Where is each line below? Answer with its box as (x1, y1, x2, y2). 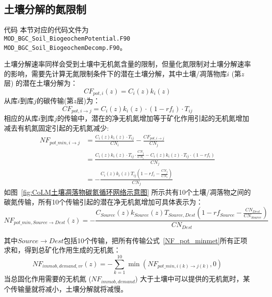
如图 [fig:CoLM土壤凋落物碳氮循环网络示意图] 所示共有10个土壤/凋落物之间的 (4, 187, 251, 197)
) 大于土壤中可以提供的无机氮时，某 (135, 274, 250, 284)
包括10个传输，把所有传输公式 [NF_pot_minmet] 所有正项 (63, 235, 247, 245)
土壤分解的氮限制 (4, 1, 86, 17)
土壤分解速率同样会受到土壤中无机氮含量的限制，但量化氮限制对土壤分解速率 (4, 59, 251, 69)
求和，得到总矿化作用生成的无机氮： (4, 245, 121, 255)
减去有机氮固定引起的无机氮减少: (4, 122, 109, 133)
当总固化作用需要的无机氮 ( (4, 274, 92, 284)
